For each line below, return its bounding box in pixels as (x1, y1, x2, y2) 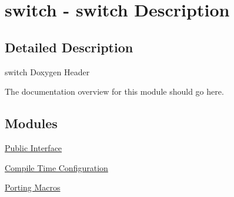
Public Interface (5, 141, 62, 153)
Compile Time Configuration (5, 161, 108, 173)
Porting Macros (5, 181, 61, 193)
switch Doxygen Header (5, 65, 90, 78)
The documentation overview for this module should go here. (5, 85, 224, 98)
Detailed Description (5, 38, 133, 56)
